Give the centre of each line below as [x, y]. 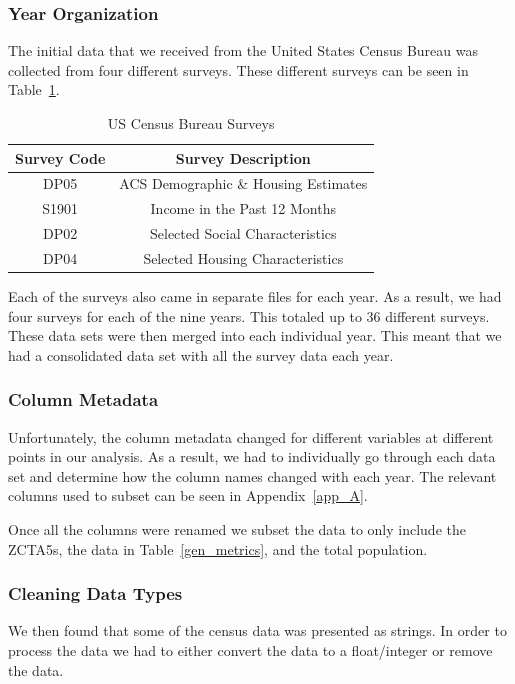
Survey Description [243, 157]
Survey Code [60, 157]
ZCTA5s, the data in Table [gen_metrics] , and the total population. [218, 548]
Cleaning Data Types [95, 593]
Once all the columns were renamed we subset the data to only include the [237, 529]
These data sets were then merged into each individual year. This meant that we [255, 335]
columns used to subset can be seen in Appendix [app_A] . [188, 495]
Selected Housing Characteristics [243, 257]
